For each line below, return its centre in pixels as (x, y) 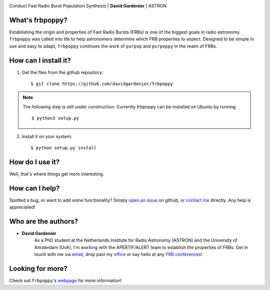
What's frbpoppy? (38, 20)
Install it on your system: (47, 136)
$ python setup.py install (64, 148)
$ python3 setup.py (55, 118)
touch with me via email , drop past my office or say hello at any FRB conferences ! (118, 254)
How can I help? (34, 188)
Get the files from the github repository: (62, 72)
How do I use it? (34, 162)
